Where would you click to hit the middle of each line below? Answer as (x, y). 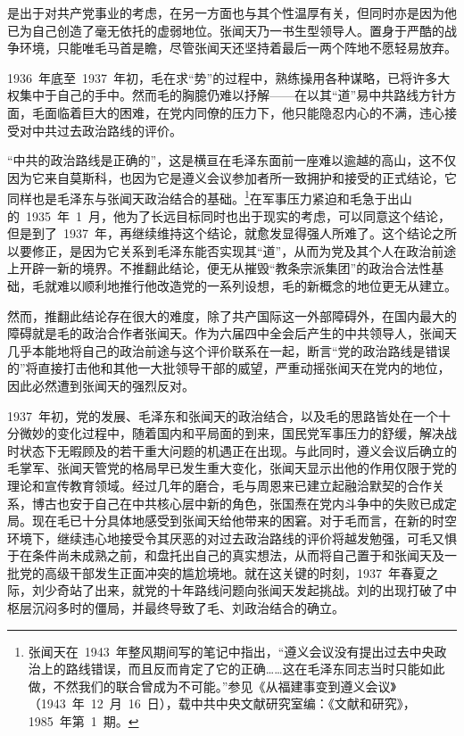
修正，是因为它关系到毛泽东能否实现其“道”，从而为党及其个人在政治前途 (244, 250)
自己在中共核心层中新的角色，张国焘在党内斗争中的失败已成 (269, 503)
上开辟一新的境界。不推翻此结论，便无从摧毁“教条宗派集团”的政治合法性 (220, 268)
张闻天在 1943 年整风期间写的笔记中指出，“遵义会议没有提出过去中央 (231, 651)
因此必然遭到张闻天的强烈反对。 (101, 385)
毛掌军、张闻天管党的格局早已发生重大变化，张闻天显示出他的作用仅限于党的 (232, 468)
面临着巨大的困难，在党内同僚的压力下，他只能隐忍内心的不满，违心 (244, 112)
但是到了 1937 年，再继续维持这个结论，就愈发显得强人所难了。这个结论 (220, 233)
